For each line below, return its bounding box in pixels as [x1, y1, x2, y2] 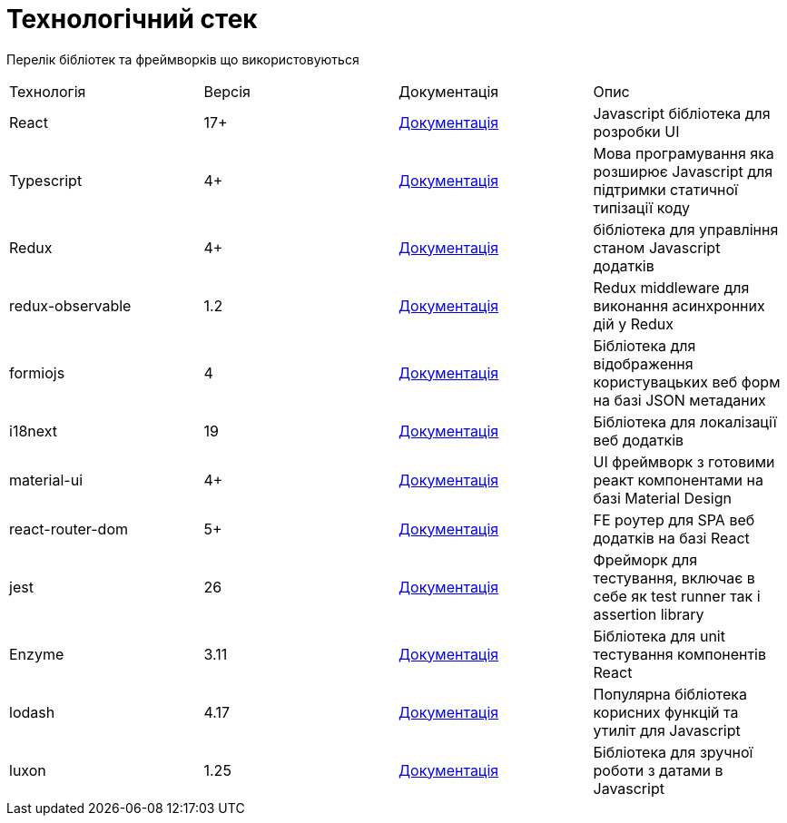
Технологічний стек [6, 4, 258, 34]
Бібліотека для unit [593, 626, 725, 645]
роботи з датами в [593, 760, 723, 779]
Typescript [9, 171, 83, 190]
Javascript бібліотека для [593, 103, 771, 122]
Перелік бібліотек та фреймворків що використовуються [6, 51, 359, 67]
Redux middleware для [593, 278, 750, 297]
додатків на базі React [593, 528, 750, 547]
